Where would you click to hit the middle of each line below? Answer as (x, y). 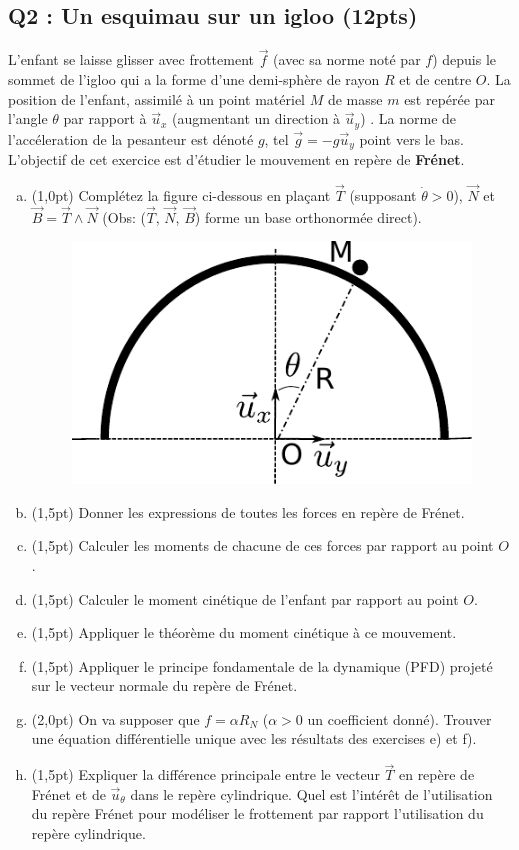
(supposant (383, 194)
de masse (355, 98)
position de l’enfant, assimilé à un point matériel (157, 98)
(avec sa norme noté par (347, 59)
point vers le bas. (411, 138)
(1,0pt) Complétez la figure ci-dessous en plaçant (181, 194)
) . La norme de (408, 118)
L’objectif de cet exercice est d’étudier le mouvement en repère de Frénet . (236, 159)
